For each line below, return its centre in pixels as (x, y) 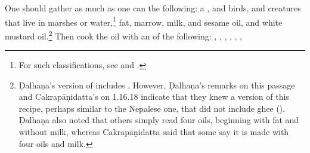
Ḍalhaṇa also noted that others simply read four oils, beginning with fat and (159, 120)
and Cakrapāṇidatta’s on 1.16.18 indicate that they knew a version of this (154, 97)
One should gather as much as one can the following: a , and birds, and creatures (153, 8)
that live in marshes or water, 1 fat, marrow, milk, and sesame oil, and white (144, 21)
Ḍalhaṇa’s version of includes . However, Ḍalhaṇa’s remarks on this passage (157, 85)
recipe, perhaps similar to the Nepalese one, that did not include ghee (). (152, 108)
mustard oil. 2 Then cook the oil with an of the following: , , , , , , (123, 35)
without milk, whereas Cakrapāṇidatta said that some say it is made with (154, 132)
